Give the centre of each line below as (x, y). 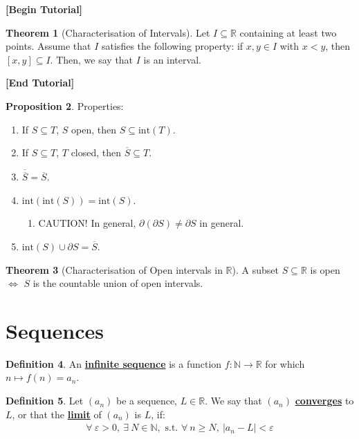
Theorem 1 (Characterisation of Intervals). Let (108, 32)
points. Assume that (48, 46)
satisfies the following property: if (173, 46)
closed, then (96, 152)
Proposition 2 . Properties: (65, 105)
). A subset (255, 269)
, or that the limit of (57, 414)
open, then (94, 129)
